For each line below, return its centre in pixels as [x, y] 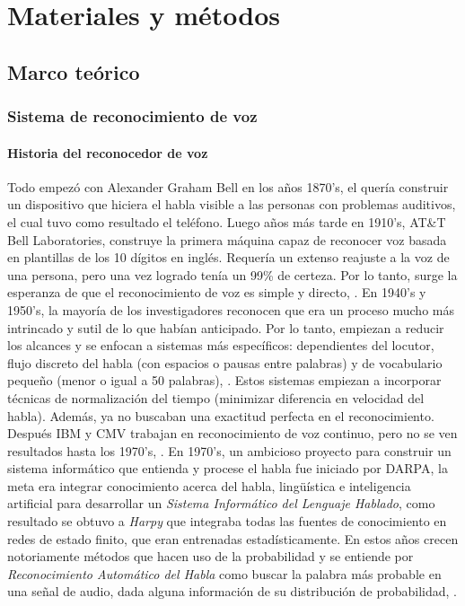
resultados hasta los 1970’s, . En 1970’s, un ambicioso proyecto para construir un [229, 450]
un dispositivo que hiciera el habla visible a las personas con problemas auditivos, [232, 204]
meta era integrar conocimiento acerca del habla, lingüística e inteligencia [209, 485]
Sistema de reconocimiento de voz [132, 116]
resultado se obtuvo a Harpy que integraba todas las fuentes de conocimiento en [227, 521]
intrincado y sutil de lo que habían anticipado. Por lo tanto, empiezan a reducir [226, 327]
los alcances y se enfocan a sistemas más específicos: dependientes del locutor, [221, 345]
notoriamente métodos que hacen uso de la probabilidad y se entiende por [211, 556]
